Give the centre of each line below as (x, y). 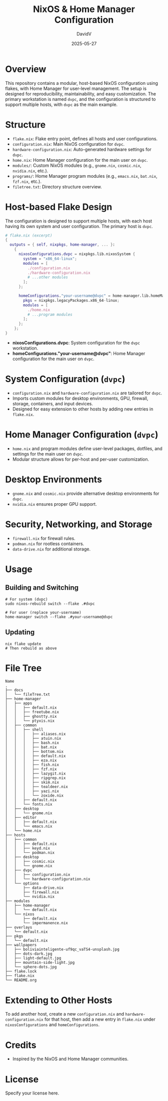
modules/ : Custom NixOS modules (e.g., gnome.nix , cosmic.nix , (77, 165)
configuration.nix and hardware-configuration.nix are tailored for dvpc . (87, 393)
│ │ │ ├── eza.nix (31, 760)
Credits (21, 1045)
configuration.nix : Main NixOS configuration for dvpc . (68, 144)
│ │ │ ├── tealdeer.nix (37, 787)
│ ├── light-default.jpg (33, 958)
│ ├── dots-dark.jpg (29, 954)
